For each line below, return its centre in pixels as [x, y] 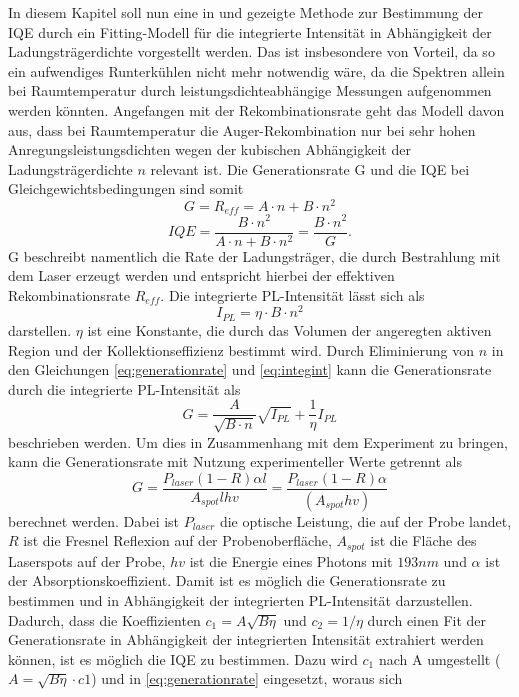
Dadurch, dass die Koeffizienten [104, 619]
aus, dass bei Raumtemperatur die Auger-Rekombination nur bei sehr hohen [242, 129]
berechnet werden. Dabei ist [94, 520]
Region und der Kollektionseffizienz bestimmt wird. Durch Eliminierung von [241, 349]
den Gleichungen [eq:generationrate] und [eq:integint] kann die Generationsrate [250, 369]
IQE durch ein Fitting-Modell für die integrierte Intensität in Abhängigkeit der [250, 31]
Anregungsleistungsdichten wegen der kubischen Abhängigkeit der [209, 149]
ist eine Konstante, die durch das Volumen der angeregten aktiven [289, 329]
